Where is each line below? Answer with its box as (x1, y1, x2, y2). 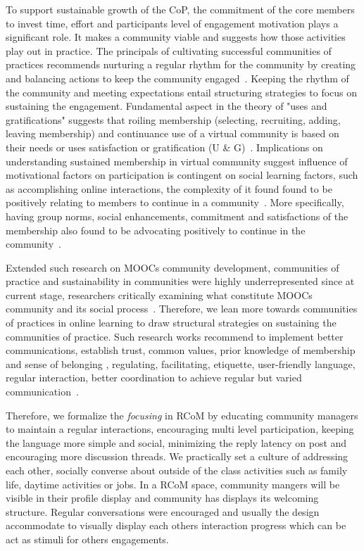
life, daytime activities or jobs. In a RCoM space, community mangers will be (6, 476, 340, 491)
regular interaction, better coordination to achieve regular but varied (6, 370, 302, 385)
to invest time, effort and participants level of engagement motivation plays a (6, 15, 339, 30)
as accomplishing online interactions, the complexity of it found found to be (6, 181, 332, 196)
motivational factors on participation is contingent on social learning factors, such (6, 167, 358, 182)
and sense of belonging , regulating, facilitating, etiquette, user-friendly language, (6, 356, 356, 371)
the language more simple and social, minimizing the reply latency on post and (6, 435, 347, 450)
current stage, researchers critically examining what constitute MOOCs (6, 287, 313, 302)
